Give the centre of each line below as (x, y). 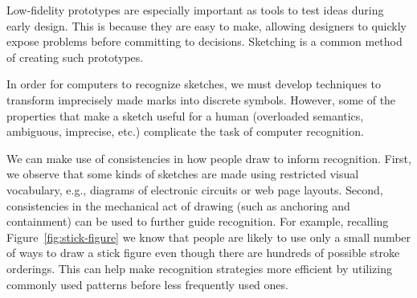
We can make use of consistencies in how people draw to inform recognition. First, (209, 158)
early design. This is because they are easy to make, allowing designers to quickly (206, 25)
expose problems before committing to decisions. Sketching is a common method (204, 41)
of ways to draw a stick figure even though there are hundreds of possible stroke (203, 253)
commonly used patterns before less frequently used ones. (147, 284)
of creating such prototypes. (75, 57)
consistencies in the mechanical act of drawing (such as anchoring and (178, 205)
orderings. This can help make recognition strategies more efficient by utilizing (199, 268)
